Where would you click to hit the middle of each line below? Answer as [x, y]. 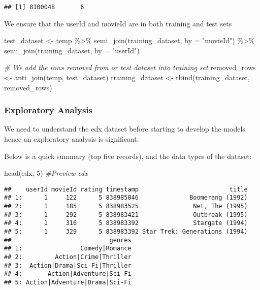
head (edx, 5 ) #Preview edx [46, 173]
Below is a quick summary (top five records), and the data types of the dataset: [128, 156]
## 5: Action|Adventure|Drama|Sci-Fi [68, 283]
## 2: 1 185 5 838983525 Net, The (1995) [126, 206]
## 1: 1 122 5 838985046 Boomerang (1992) [126, 198]
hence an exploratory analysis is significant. [72, 139]
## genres [68, 240]
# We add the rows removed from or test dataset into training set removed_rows [130, 67]
